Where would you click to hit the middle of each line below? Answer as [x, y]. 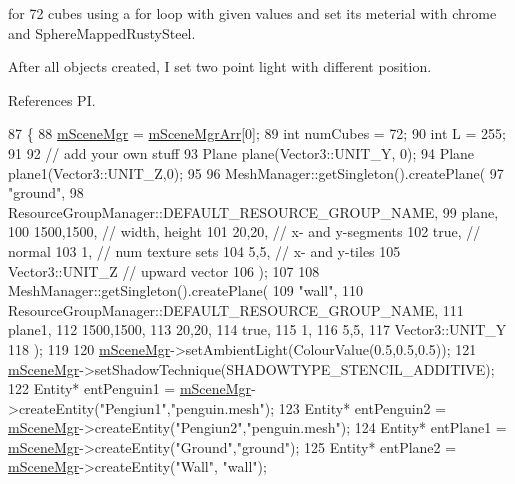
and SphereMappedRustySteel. [102, 32]
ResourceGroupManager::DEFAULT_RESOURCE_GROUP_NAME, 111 [236, 309]
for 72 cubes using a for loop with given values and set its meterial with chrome [252, 13]
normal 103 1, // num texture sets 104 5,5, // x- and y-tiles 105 [204, 250]
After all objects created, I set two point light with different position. [220, 66]
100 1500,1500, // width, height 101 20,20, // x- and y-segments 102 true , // [244, 231]
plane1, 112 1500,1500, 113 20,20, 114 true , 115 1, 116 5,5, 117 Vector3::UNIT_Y [257, 329]
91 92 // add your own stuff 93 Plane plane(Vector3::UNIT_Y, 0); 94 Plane [241, 152]
